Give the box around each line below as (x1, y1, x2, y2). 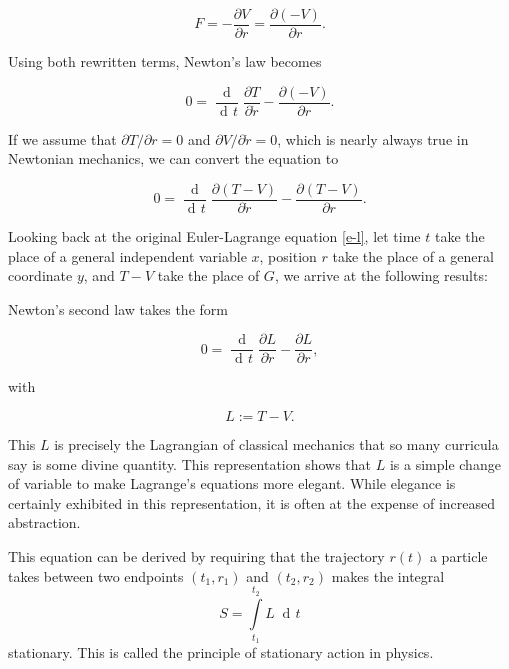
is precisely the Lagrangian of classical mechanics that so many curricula (54, 434, 499, 454)
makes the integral (331, 565, 445, 586)
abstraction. (8, 512, 81, 533)
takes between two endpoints (8, 565, 184, 586)
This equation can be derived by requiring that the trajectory (8, 545, 385, 566)
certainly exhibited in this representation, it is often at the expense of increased (8, 492, 496, 513)
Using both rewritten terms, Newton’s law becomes (8, 51, 322, 72)
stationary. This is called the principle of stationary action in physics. (8, 642, 434, 663)
